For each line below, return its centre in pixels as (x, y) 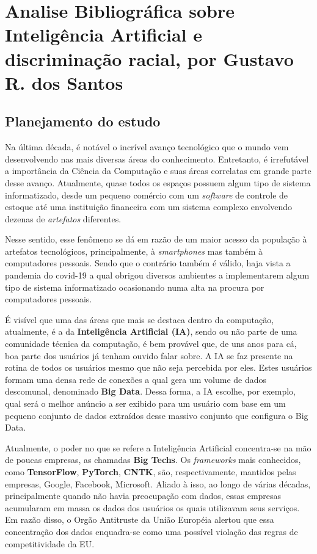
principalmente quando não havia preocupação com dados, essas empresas (143, 496)
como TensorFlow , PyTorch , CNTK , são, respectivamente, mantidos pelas (151, 471)
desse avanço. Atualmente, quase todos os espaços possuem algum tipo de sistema (158, 182)
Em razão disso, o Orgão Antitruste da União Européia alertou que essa (140, 519)
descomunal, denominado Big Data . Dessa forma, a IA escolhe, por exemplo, (150, 391)
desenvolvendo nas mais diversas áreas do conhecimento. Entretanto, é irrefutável (157, 159)
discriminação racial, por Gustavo (149, 58)
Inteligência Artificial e (104, 35)
